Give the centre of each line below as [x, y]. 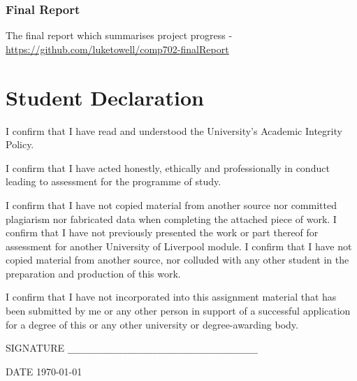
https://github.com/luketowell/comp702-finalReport [117, 49]
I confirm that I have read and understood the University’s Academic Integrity [174, 130]
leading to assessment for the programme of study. [114, 181]
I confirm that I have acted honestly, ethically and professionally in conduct [168, 167]
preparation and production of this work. [93, 273]
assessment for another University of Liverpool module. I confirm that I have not [179, 246]
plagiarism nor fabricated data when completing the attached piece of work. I [171, 218]
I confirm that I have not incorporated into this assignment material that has [171, 297]
